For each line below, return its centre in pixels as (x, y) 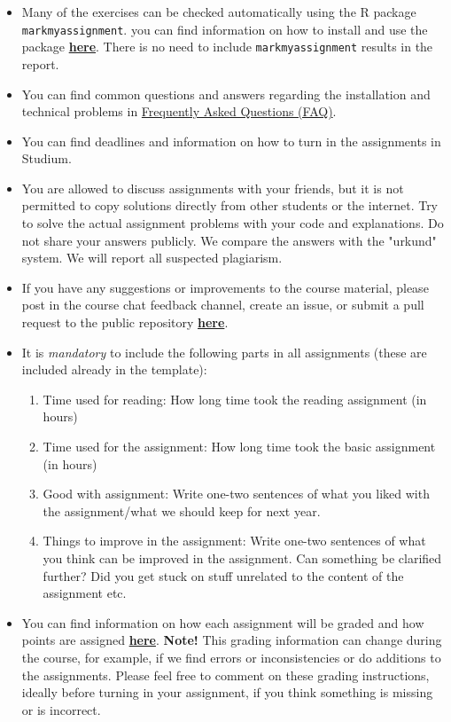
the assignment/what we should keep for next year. (182, 510)
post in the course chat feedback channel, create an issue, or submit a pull (223, 305)
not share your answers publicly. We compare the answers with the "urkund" (229, 240)
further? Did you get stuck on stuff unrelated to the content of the (223, 575)
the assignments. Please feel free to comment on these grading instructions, (225, 675)
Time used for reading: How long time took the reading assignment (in (235, 399)
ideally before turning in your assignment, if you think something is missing (227, 692)
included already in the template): (114, 369)
